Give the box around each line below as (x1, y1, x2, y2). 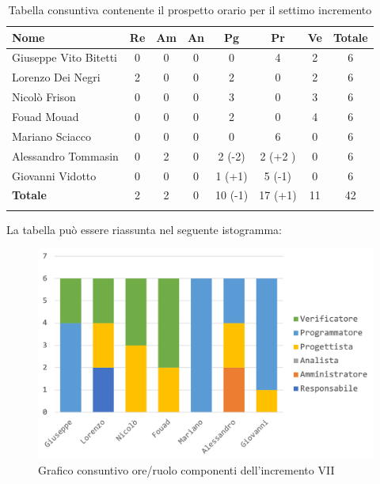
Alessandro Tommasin (12, 147, 119, 164)
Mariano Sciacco (12, 127, 91, 144)
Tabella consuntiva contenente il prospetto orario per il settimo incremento (8, 2, 372, 17)
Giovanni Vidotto (12, 167, 97, 183)
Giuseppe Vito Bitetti (12, 49, 117, 66)
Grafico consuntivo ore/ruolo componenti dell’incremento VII (38, 462, 335, 478)
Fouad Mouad (12, 108, 79, 124)
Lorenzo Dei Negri (12, 69, 101, 85)
